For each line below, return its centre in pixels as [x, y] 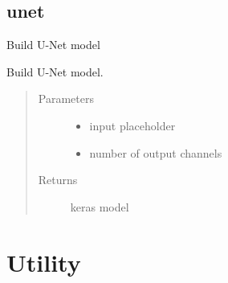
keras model [100, 206]
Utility [44, 262]
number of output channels [156, 152]
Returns [58, 180]
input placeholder [132, 125]
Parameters [66, 98]
